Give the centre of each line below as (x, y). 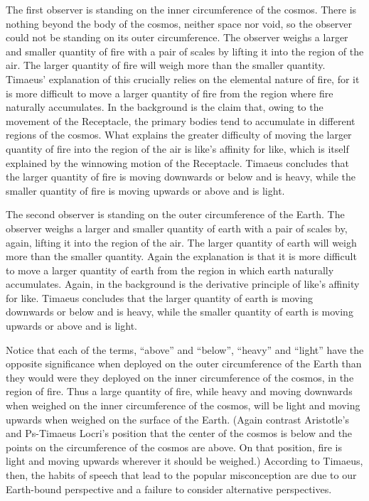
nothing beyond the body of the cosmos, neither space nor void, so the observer (179, 23)
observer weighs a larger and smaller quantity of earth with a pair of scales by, (177, 228)
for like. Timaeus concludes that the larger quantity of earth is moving (160, 297)
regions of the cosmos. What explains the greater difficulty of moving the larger (179, 135)
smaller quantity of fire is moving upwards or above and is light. (145, 190)
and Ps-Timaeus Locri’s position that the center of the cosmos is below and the (179, 433)
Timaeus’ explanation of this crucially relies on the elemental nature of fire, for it (183, 79)
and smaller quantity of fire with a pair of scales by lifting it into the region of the (185, 51)
